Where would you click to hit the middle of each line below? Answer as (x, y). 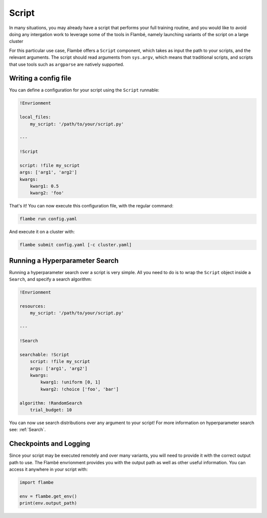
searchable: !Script (44, 355)
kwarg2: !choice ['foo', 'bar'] (79, 389)
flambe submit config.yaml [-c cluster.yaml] (76, 245)
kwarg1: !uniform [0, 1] (70, 382)
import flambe (37, 482)
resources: (33, 306)
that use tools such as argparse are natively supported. (67, 64)
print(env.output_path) (48, 503)
